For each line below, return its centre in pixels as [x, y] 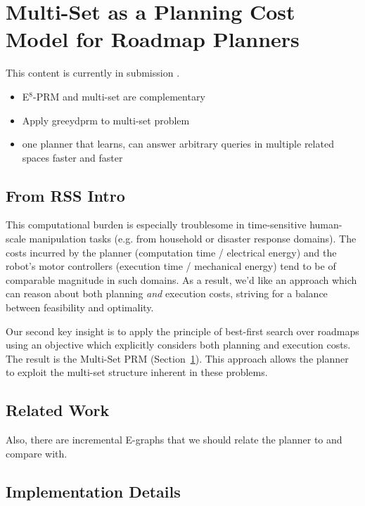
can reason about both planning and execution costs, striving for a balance [167, 293]
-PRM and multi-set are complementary [119, 96]
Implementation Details [93, 491]
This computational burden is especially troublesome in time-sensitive [156, 225]
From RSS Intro [65, 195]
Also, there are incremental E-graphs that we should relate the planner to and [174, 440]
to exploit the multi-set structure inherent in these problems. [137, 372]
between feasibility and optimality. [80, 307]
